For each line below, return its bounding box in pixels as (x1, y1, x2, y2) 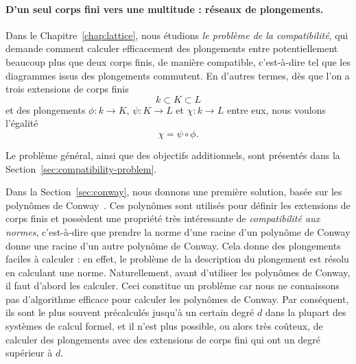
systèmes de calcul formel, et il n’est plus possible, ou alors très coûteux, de (5, 319, 323, 333)
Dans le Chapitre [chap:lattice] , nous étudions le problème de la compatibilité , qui (5, 27, 348, 42)
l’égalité (5, 116, 38, 130)
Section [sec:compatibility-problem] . (5, 161, 157, 175)
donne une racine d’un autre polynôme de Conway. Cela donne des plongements (5, 238, 341, 252)
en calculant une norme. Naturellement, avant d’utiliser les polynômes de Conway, (5, 265, 351, 279)
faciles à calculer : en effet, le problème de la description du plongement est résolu (5, 252, 349, 266)
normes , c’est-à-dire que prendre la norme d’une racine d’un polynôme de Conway (5, 224, 351, 239)
